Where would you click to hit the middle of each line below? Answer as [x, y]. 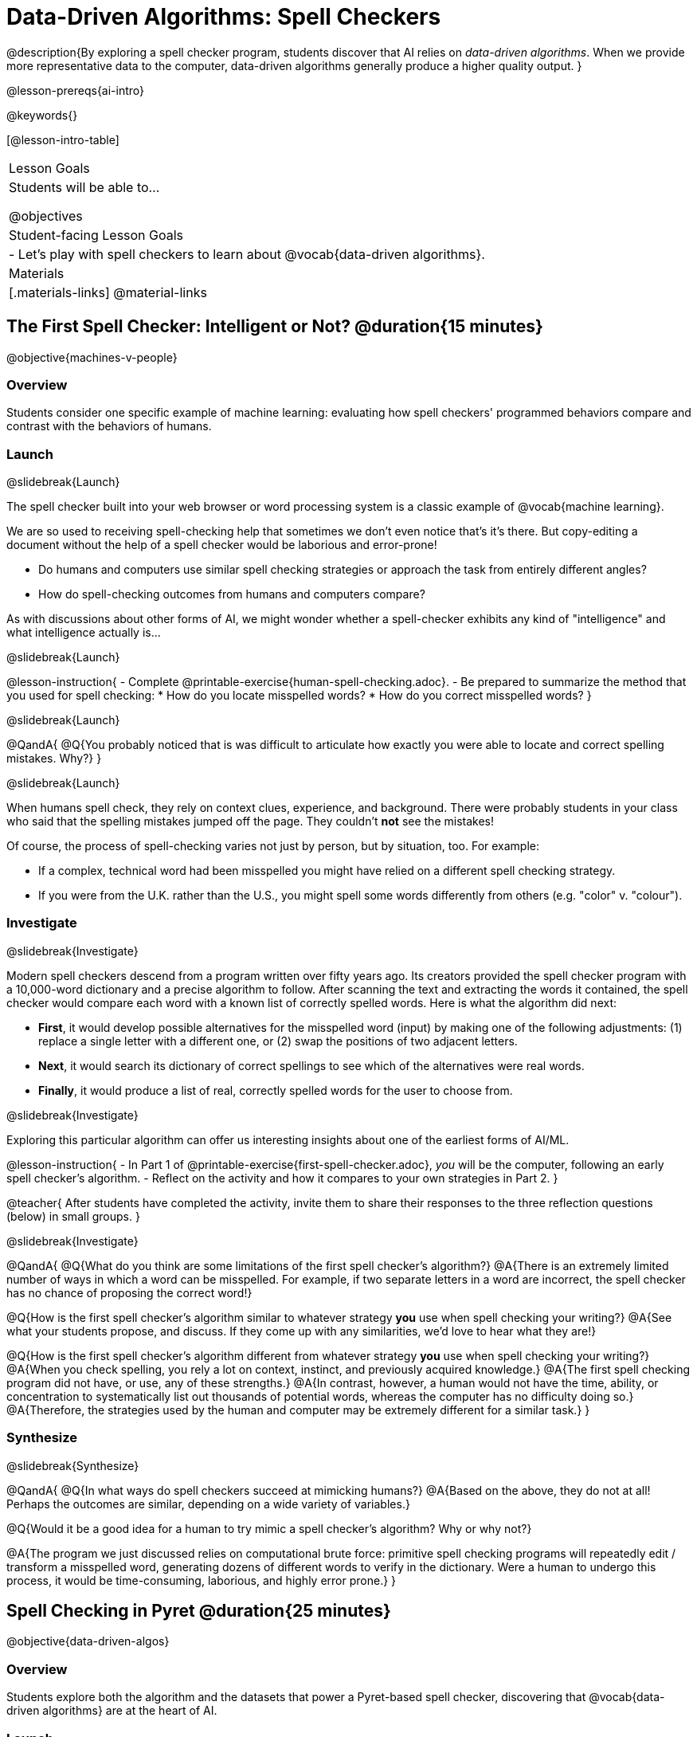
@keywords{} [42, 115]
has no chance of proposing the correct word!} [129, 1292]
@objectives [46, 216]
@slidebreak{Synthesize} [73, 1465]
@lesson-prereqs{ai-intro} [76, 90]
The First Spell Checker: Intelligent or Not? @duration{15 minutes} [275, 327]
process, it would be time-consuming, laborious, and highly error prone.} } [202, 1580]
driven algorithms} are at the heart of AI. [112, 1711]
